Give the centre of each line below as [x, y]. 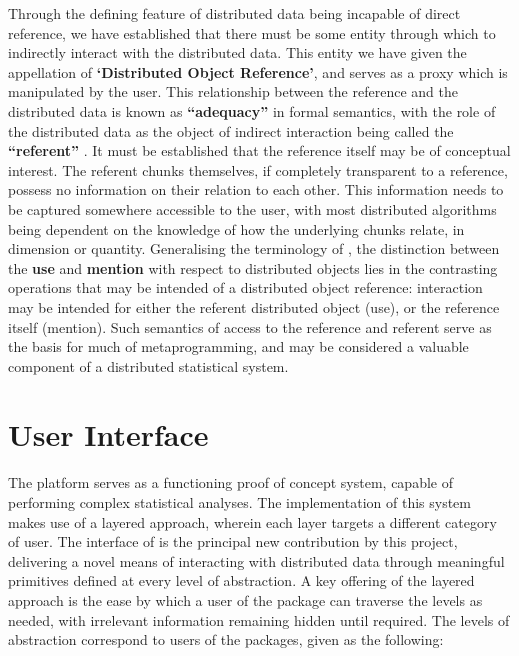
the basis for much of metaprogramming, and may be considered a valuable [238, 346]
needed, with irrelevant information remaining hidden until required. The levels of [259, 619]
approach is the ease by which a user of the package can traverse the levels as [245, 599]
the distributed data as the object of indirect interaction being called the [231, 130]
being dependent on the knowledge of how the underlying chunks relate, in [236, 228]
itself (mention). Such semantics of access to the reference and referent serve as [250, 326]
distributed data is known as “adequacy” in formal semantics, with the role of [252, 110]
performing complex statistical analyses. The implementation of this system [239, 502]
